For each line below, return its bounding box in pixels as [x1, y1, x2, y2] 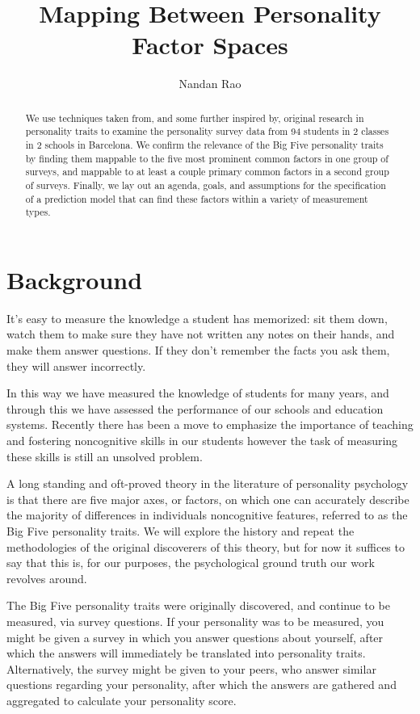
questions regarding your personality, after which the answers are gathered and [6, 676, 397, 693]
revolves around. [6, 569, 87, 586]
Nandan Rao [178, 75, 241, 92]
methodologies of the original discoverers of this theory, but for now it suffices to [6, 538, 405, 555]
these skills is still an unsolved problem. [6, 447, 203, 464]
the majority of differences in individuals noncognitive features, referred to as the [6, 506, 408, 523]
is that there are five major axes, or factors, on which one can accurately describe [6, 490, 409, 507]
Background [6, 262, 143, 296]
